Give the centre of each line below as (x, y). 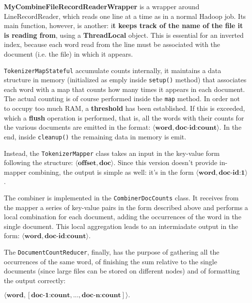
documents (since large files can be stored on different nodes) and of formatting (122, 271)
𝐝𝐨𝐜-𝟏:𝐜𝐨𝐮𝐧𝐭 (51, 295)
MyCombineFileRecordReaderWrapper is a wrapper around (102, 6)
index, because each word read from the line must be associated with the (112, 44)
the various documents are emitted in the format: (77, 127)
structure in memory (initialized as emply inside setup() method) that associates (125, 80)
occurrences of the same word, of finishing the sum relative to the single (110, 261)
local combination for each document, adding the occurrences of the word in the (123, 217)
